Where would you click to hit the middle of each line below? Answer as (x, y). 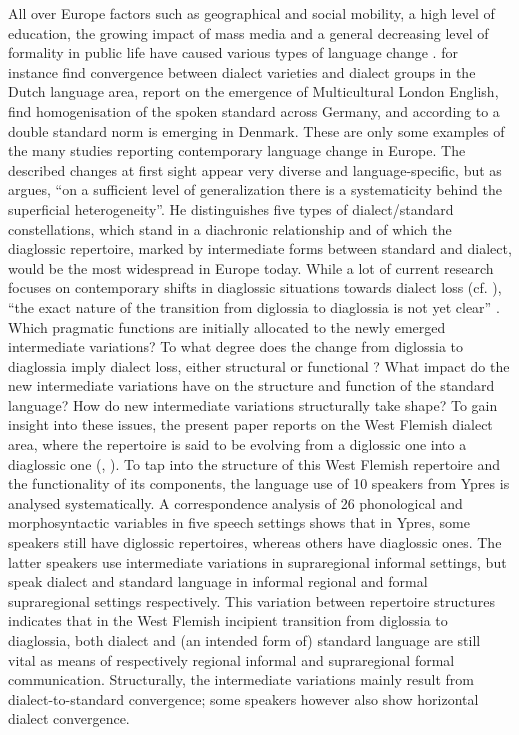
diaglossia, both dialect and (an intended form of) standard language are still (244, 640)
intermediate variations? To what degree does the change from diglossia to (236, 346)
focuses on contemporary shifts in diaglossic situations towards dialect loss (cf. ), (255, 287)
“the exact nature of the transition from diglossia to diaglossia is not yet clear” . (254, 306)
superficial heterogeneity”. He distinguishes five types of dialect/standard (231, 208)
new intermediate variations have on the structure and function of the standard (251, 385)
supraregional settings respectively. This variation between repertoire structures (252, 600)
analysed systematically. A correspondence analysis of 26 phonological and (235, 502)
